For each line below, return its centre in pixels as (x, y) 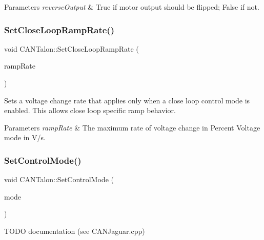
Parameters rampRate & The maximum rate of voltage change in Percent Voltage (132, 127)
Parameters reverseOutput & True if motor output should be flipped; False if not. (132, 7)
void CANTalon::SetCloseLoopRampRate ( (72, 48)
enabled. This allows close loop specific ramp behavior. (90, 110)
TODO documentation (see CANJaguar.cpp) (75, 231)
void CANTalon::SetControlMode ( (59, 179)
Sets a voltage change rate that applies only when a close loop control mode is (127, 100)
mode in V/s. (25, 137)
